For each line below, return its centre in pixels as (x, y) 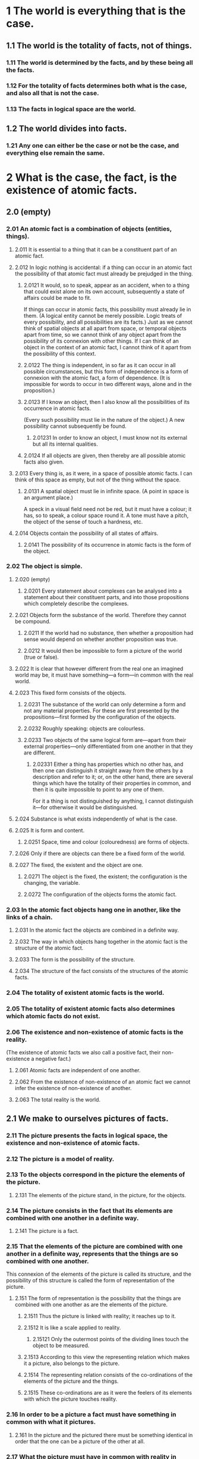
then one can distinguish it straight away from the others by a (108, 770)
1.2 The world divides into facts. (67, 128)
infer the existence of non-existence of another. (73, 1088)
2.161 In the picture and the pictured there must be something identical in (104, 1435)
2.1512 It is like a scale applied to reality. (72, 1327)
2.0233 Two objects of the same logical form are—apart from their (105, 740)
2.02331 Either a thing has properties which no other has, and (108, 764)
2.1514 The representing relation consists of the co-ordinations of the (108, 1375)
